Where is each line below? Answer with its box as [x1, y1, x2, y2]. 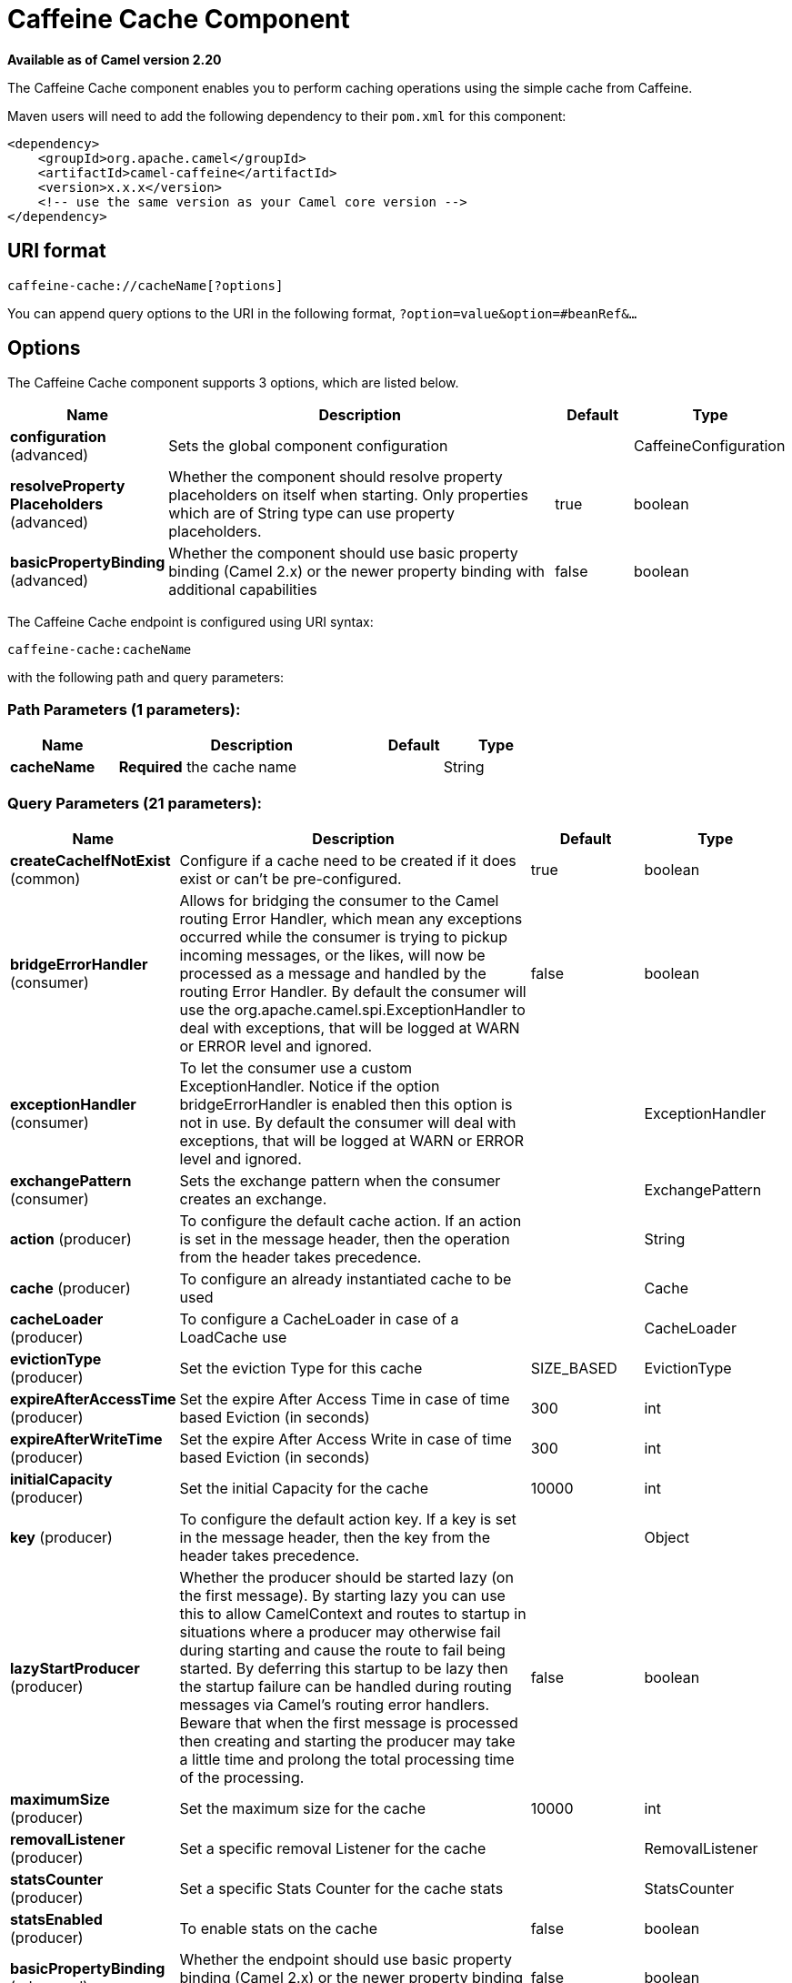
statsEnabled [10, 1909, 103, 1928]
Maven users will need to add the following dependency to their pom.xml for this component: [7, 107, 566, 124]
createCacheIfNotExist [10, 851, 171, 870]
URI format [7, 239, 106, 263]
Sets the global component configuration [168, 437, 448, 456]
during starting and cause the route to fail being [179, 1640, 506, 1659]
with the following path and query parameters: [7, 669, 285, 686]
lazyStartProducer [10, 1658, 140, 1677]
